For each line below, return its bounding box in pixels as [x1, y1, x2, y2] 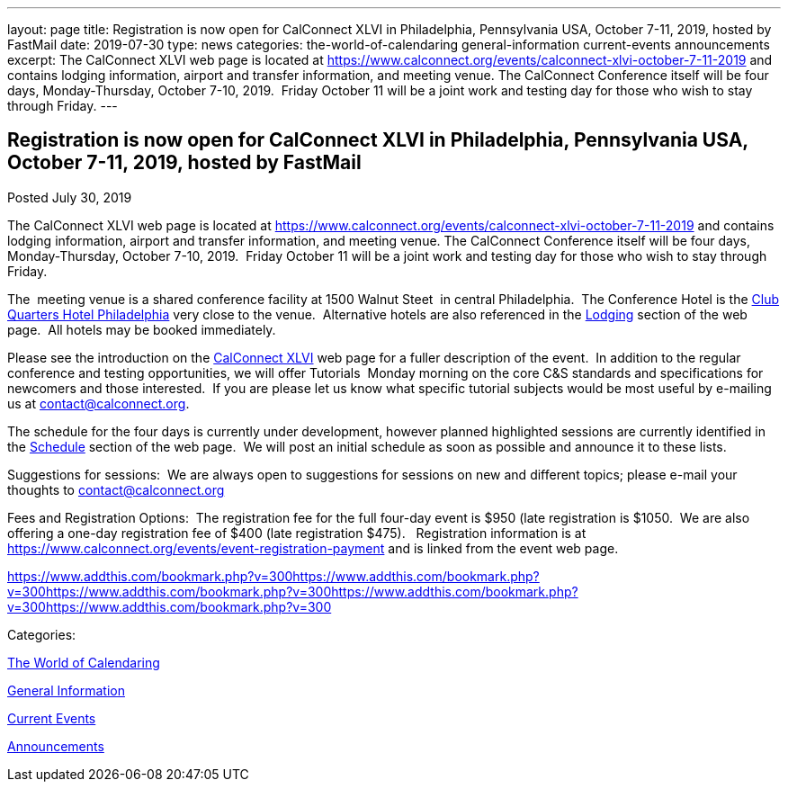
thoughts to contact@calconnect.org [7, 481, 225, 498]
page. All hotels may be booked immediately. [7, 321, 276, 337]
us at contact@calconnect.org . [7, 395, 190, 411]
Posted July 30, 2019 [7, 189, 132, 205]
